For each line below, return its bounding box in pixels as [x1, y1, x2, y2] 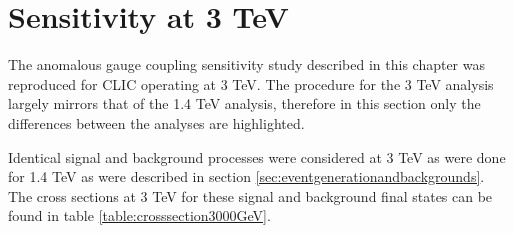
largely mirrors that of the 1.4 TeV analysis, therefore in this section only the [8, 93, 481, 114]
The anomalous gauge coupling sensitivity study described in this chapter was [8, 54, 486, 75]
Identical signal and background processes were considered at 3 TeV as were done [8, 146, 506, 167]
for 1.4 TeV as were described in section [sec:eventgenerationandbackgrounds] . [8, 166, 485, 187]
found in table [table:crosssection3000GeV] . [8, 205, 271, 226]
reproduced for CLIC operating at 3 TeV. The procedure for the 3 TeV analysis [8, 73, 494, 94]
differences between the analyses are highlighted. [8, 112, 305, 133]
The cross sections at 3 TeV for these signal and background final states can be [8, 185, 493, 206]
